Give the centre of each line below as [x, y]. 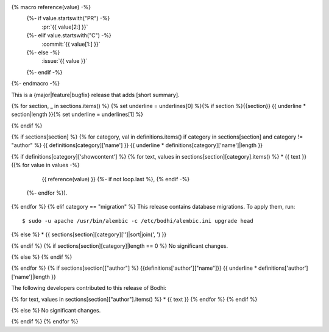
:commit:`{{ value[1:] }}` [71, 44]
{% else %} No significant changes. [56, 310]
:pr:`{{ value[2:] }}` [65, 27]
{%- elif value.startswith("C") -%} [69, 35]
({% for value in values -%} [46, 165]
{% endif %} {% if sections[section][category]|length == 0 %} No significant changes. [120, 246]
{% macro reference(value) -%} [51, 7]
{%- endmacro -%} [36, 84]
